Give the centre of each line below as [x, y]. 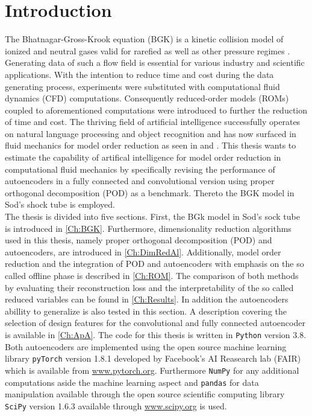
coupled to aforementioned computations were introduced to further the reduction [156, 110]
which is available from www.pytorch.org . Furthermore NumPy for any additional [152, 370]
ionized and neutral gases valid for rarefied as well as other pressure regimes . [148, 50]
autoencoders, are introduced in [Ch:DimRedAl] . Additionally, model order [143, 251]
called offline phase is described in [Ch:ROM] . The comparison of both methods [152, 275]
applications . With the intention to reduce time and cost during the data [139, 74]
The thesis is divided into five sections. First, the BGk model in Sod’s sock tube [152, 216]
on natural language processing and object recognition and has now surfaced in [151, 133]
